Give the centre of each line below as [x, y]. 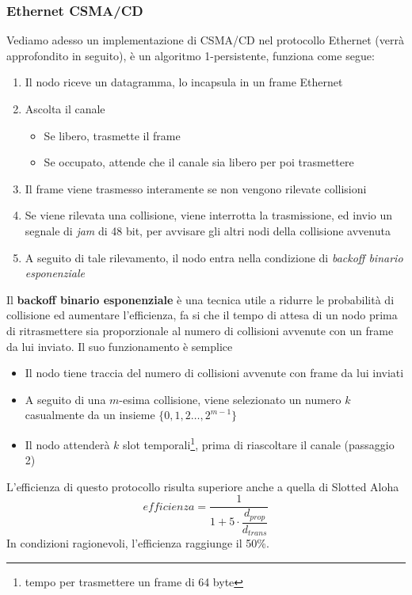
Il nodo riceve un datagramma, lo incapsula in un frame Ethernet [184, 82]
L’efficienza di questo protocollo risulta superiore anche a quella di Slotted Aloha [203, 486]
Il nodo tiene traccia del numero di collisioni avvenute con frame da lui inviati [214, 373]
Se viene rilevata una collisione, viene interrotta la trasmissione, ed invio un [209, 215]
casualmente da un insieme [90, 415]
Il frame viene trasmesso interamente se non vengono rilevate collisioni [196, 188]
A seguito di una [65, 399]
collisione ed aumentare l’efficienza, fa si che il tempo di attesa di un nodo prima [202, 315]
